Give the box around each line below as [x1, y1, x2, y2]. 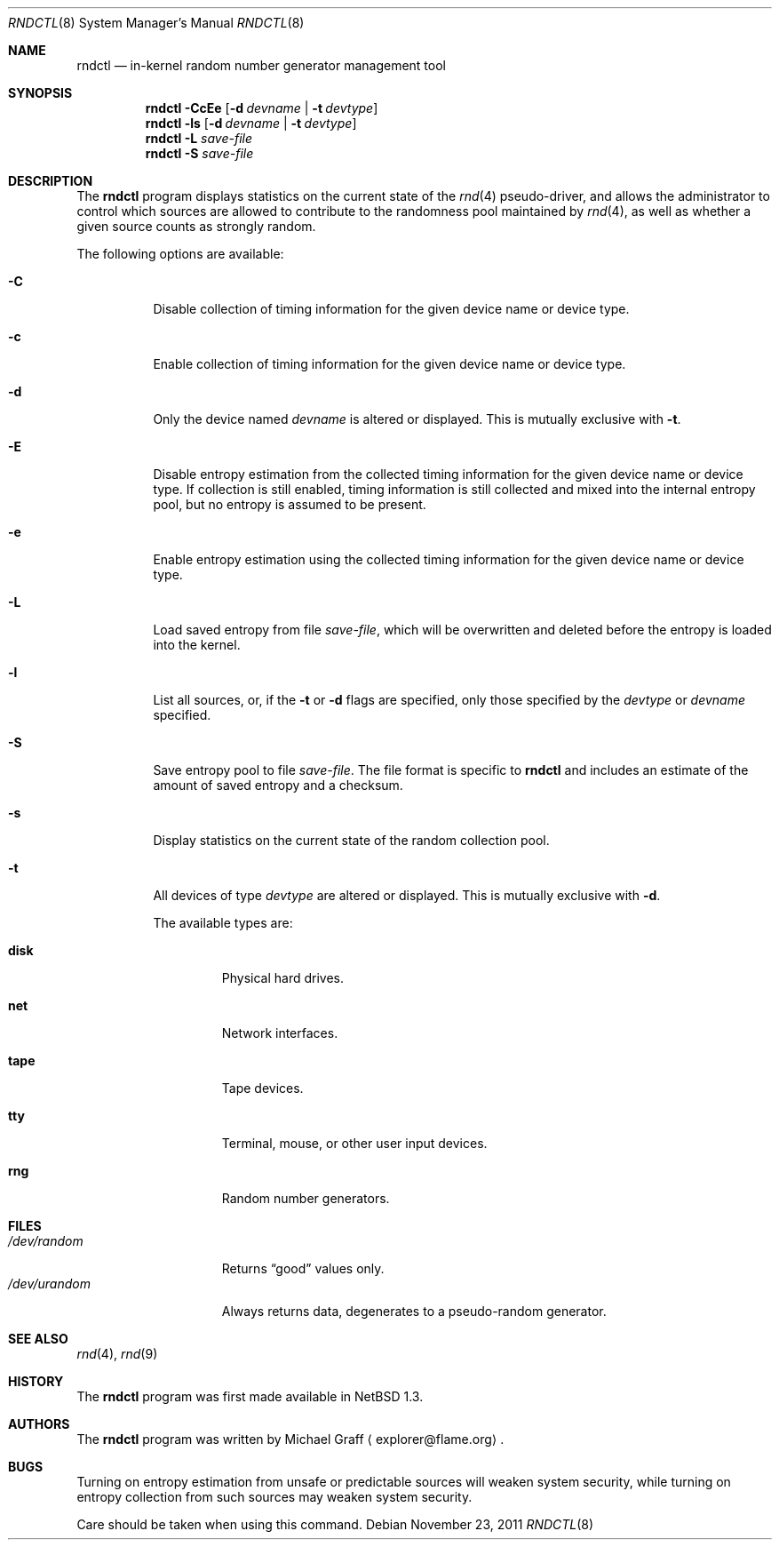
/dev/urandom [8, 1276, 91, 1291]
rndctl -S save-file [145, 146, 254, 161]
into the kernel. [153, 637, 241, 652]
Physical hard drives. [221, 970, 345, 985]
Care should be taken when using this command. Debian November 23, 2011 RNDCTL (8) [76, 1517, 594, 1532]
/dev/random [8, 1233, 83, 1248]
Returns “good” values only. [221, 1261, 385, 1276]
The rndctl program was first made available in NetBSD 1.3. [76, 1389, 424, 1404]
